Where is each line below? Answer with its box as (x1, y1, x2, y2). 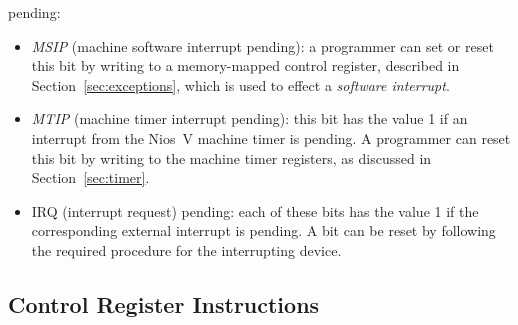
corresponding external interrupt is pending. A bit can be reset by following (31, 220, 496, 241)
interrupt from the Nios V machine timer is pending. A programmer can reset (31, 127, 511, 148)
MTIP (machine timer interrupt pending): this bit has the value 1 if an (31, 108, 468, 129)
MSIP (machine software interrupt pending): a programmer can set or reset (31, 35, 494, 56)
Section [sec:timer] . (31, 167, 150, 188)
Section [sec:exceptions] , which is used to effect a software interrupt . (31, 74, 450, 95)
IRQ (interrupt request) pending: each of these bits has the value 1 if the (31, 200, 479, 221)
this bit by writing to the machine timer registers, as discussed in (31, 147, 432, 168)
